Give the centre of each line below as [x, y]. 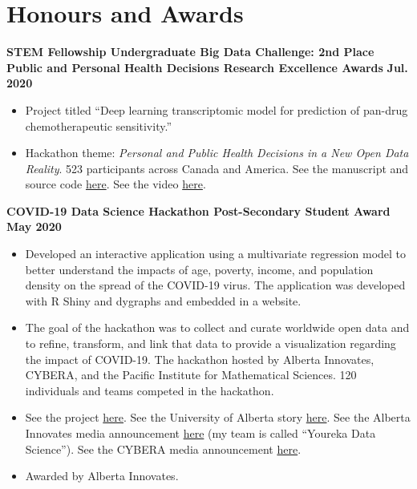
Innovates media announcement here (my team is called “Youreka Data [200, 433]
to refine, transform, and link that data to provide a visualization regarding [211, 344]
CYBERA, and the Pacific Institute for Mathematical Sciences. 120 [191, 375]
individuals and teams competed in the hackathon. [150, 390]
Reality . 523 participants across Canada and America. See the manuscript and [217, 168]
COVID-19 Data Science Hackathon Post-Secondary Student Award [198, 210]
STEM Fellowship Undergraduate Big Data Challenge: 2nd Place [190, 52]
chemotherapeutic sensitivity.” [98, 125]
